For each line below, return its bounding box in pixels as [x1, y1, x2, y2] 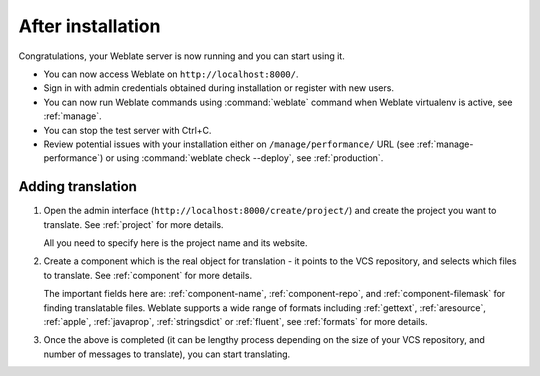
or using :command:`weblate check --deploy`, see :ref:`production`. [105, 152, 384, 164]
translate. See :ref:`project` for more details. [43, 218, 224, 230]
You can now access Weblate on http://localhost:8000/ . [43, 68, 299, 80]
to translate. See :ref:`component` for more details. [43, 269, 253, 281]
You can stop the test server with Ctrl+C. [43, 124, 212, 136]
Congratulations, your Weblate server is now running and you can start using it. [18, 50, 345, 62]
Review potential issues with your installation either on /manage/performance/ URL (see [43, 138, 415, 150]
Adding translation [18, 178, 137, 195]
